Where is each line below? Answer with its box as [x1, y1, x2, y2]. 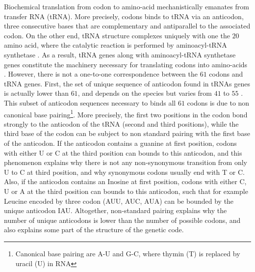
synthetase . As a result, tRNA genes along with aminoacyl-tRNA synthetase [4, 49, 236, 59]
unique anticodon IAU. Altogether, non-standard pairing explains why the [4, 205, 227, 216]
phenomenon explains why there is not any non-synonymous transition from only [4, 157, 247, 167]
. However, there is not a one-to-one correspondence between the [4, 69, 198, 79]
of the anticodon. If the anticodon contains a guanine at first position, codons [4, 137, 237, 148]
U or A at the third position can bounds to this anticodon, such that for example [4, 186, 248, 196]
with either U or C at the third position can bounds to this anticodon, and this [4, 147, 242, 158]
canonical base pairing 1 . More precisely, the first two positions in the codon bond [4, 108, 248, 119]
